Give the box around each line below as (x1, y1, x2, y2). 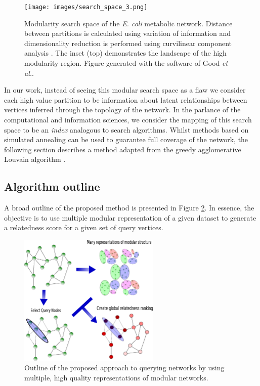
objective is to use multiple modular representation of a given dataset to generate (4, 212, 256, 223)
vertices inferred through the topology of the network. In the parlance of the (4, 104, 241, 115)
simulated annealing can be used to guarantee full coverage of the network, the (4, 134, 248, 145)
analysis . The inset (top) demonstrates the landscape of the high (24, 48, 227, 58)
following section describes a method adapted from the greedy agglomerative (4, 144, 241, 154)
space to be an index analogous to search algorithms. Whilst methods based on (4, 124, 249, 135)
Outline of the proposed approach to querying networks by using (24, 362, 225, 373)
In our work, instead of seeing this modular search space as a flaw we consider (4, 84, 246, 95)
